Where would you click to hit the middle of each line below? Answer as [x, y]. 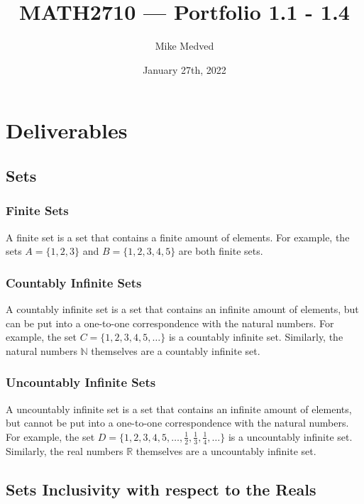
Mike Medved [184, 46]
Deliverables [67, 130]
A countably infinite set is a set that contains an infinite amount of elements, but [182, 308]
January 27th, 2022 [184, 69]
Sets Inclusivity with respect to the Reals [161, 489]
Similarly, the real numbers [65, 450]
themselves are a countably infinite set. [176, 350]
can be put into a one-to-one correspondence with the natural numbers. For [170, 323]
